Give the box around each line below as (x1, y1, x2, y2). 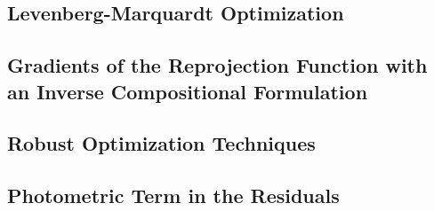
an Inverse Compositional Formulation (7, 77, 368, 105)
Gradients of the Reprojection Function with (7, 51, 428, 79)
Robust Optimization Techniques (7, 129, 316, 157)
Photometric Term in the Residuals (7, 182, 340, 209)
